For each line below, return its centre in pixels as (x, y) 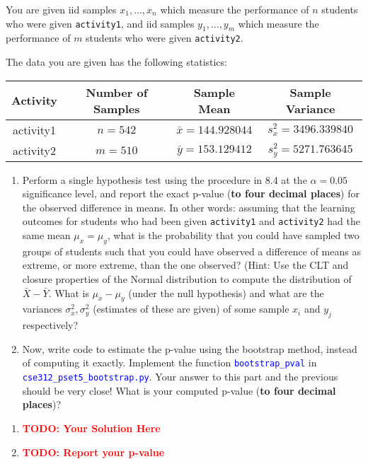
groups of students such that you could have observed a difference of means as (191, 251)
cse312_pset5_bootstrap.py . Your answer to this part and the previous (180, 377)
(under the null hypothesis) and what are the (226, 292)
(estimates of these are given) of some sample (191, 309)
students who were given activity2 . (165, 38)
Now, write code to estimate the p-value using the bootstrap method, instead (190, 348)
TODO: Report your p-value (93, 452)
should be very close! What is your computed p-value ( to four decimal (179, 390)
